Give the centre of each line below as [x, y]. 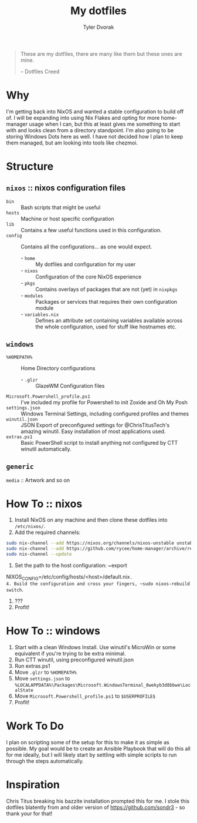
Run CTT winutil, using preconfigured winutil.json [74, 660]
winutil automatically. [46, 449]
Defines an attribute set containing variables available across [109, 320]
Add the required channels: [47, 532]
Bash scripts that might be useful [61, 207]
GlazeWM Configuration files [70, 385]
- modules [32, 295]
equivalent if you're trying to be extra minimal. [70, 653]
